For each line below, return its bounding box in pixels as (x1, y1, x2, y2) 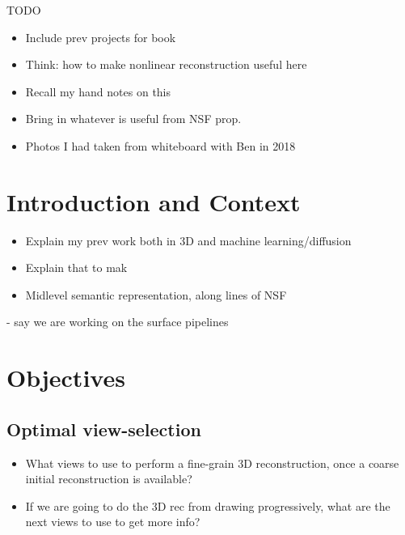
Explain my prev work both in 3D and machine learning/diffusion (25, 231, 352, 248)
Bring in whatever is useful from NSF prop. (25, 110, 242, 127)
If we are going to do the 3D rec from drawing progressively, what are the (25, 497, 390, 514)
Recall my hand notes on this (25, 83, 171, 100)
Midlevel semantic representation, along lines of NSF (25, 286, 287, 303)
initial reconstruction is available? (25, 470, 192, 487)
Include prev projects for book (25, 28, 176, 45)
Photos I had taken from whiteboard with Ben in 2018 (25, 137, 296, 154)
